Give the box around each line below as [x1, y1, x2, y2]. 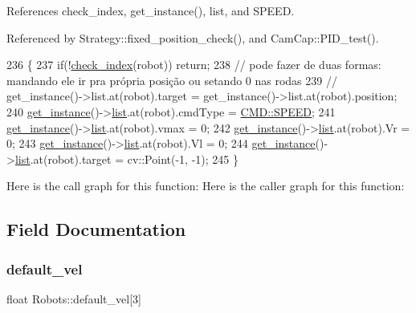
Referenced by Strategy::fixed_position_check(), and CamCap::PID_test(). [6, 29, 379, 46]
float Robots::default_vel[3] [6, 290, 141, 307]
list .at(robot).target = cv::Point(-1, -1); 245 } [14, 150, 239, 167]
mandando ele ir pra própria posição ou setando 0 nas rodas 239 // [6, 71, 337, 88]
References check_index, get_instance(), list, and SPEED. [6, 2, 295, 18]
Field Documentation [6, 217, 186, 242]
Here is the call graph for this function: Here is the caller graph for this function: [6, 177, 405, 194]
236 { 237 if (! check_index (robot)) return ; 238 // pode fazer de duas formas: [6, 56, 381, 73]
